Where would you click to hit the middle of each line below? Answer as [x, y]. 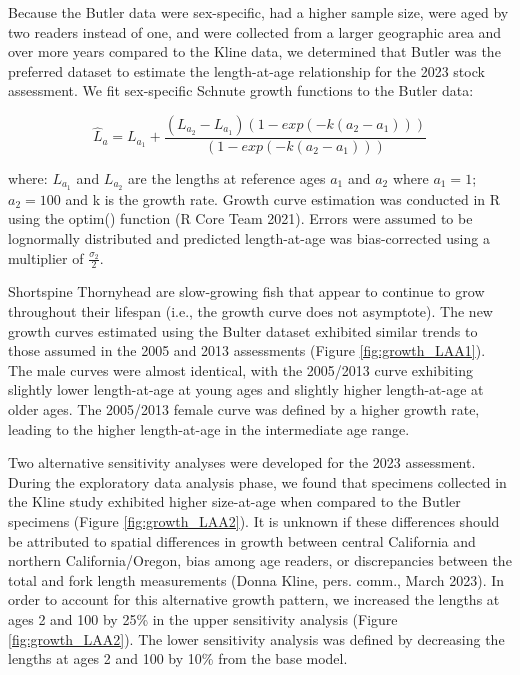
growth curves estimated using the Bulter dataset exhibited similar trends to [243, 330]
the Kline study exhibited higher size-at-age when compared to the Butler [234, 501]
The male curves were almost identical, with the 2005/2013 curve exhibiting [240, 369]
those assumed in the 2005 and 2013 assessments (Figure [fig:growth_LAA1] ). [247, 350]
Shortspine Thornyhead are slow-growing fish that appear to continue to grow [246, 291]
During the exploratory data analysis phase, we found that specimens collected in [257, 481]
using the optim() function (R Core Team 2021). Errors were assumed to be [240, 218]
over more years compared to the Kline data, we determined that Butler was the [254, 51]
